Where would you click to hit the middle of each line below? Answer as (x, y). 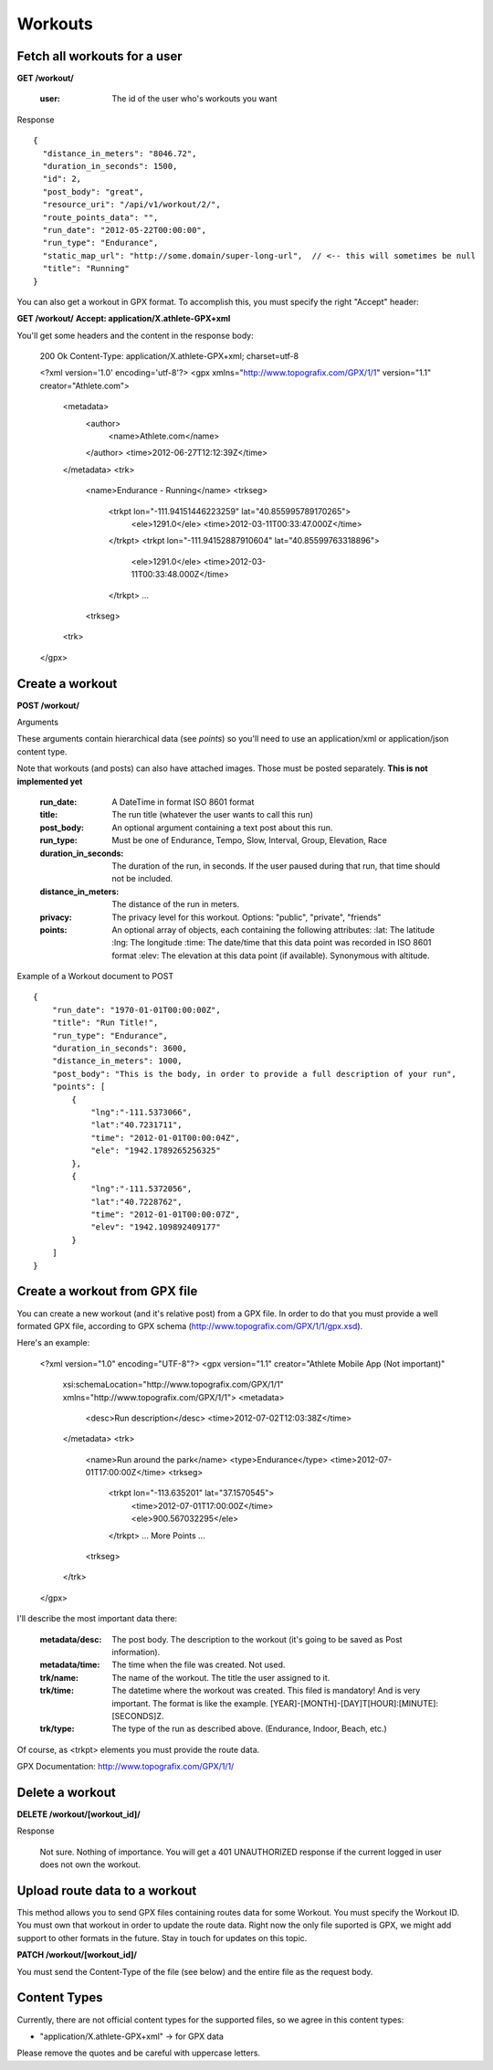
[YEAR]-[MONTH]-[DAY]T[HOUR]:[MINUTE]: (354, 1703)
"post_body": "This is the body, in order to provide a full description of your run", (254, 1074)
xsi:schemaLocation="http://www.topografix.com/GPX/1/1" (173, 1385)
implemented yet (50, 781)
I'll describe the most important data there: (97, 1619)
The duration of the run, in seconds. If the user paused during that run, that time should (276, 866)
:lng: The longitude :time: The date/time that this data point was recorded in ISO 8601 (272, 943)
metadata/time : (70, 1665)
